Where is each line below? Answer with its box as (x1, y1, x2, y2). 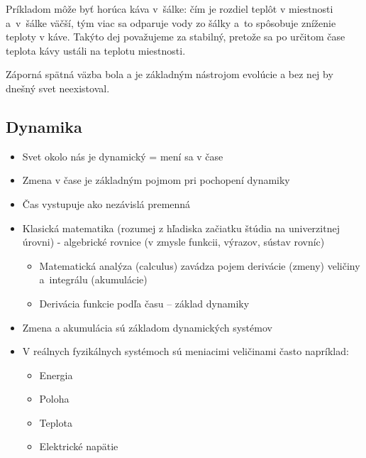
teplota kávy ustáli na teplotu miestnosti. (6, 43, 186, 58)
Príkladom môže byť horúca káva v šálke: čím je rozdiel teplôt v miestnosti (6, 1, 333, 16)
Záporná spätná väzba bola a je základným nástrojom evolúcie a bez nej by (6, 67, 333, 82)
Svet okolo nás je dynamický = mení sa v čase (22, 148, 223, 163)
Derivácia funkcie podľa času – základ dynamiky (39, 295, 250, 310)
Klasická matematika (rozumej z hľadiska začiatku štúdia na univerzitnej (22, 220, 340, 235)
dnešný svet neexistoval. (6, 80, 110, 95)
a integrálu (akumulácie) (39, 272, 148, 287)
